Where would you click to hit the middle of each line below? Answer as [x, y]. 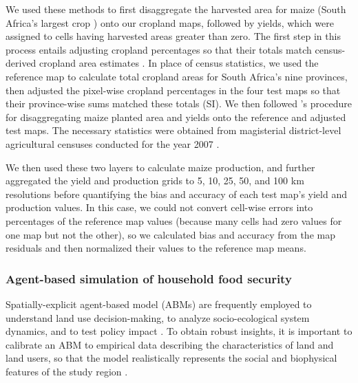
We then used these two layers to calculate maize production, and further [160, 167]
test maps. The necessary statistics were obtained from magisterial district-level [173, 130]
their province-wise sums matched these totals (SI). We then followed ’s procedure [179, 103]
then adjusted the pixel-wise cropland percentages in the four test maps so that [173, 90]
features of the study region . [67, 371]
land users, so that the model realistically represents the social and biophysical [171, 358]
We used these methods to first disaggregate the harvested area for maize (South [176, 9]
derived [21, 63]
